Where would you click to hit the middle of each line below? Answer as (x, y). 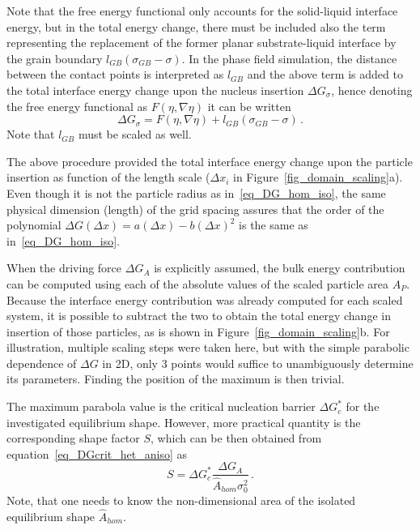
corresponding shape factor (73, 438)
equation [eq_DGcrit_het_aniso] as (97, 453)
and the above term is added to (325, 74)
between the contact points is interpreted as (115, 74)
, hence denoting (372, 90)
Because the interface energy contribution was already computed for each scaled (205, 299)
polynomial (34, 225)
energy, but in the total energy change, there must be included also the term (196, 26)
